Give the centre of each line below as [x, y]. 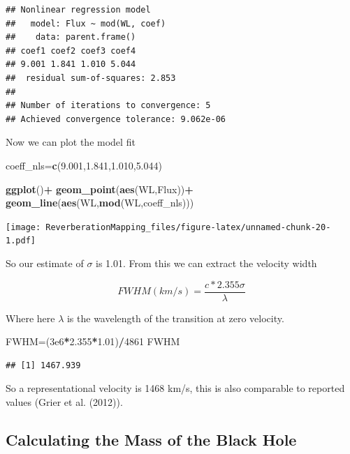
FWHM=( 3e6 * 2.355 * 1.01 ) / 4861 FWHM [93, 341]
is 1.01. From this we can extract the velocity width [206, 263]
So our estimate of [45, 263]
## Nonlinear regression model [78, 10]
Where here [30, 318]
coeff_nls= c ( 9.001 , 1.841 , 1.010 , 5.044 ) [84, 165]
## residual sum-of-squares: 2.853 [91, 78]
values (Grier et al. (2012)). [64, 402]
